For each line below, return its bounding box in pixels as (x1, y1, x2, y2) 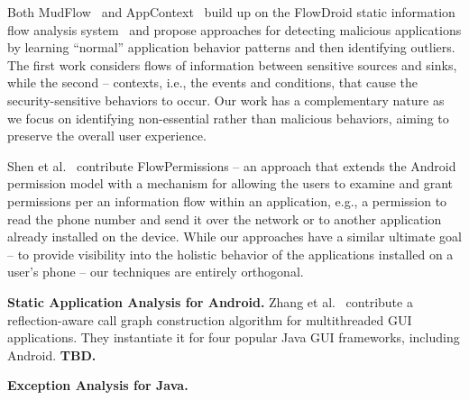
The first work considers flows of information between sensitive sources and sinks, (7, 55, 457, 74)
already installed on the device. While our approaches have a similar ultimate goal (7, 227, 462, 246)
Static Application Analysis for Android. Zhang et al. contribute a (7, 292, 413, 311)
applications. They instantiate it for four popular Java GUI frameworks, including (7, 328, 460, 347)
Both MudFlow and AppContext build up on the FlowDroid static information (7, 3, 455, 21)
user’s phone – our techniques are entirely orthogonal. (7, 262, 304, 281)
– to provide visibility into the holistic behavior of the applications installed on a (7, 244, 454, 263)
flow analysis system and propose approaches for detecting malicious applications (7, 20, 462, 39)
